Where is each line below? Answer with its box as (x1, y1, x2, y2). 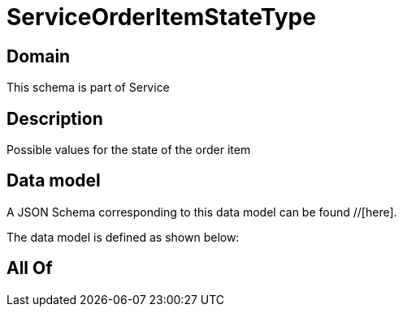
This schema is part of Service (6, 80, 170, 95)
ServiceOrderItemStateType (6, 3, 316, 31)
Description (6, 108, 103, 129)
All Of (6, 258, 53, 279)
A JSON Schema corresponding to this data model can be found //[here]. (6, 204, 397, 219)
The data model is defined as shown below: (6, 229, 240, 244)
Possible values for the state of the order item (6, 143, 251, 157)
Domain (6, 45, 71, 66)
